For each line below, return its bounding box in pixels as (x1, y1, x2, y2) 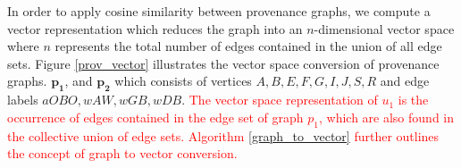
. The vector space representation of (181, 90, 378, 109)
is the (398, 90, 429, 109)
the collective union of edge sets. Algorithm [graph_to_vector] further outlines (7, 126, 440, 145)
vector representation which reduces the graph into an (7, 19, 303, 38)
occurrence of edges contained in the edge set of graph (7, 107, 304, 126)
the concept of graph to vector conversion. (7, 144, 238, 163)
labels (7, 90, 38, 109)
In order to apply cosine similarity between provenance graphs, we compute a (7, 2, 431, 20)
